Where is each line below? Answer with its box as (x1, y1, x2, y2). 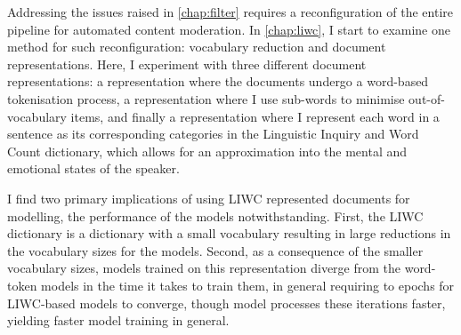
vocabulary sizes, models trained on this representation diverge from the (7, 259, 401, 277)
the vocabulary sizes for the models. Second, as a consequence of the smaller (7, 241, 424, 259)
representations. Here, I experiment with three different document (7, 54, 367, 73)
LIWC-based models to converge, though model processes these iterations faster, (7, 293, 446, 312)
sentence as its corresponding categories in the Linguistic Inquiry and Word (7, 124, 419, 143)
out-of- (408, 89, 445, 108)
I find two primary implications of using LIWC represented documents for (7, 188, 410, 207)
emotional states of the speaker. (7, 159, 180, 178)
